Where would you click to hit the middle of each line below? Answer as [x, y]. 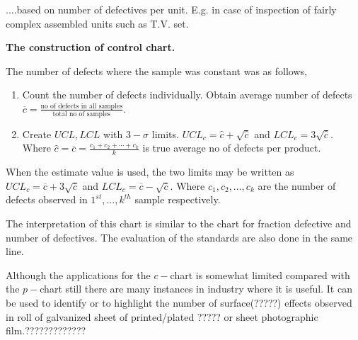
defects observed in [47, 199]
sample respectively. [178, 199]
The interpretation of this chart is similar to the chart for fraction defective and [179, 223]
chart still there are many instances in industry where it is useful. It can [196, 289]
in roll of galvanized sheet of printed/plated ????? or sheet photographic [162, 316]
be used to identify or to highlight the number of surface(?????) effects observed [179, 302]
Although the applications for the [78, 274]
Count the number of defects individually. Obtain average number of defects [187, 95]
